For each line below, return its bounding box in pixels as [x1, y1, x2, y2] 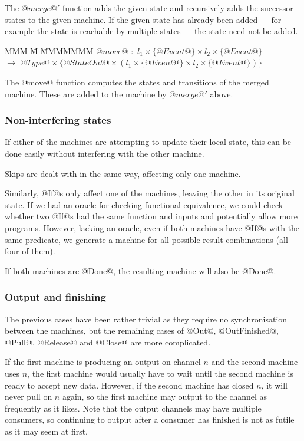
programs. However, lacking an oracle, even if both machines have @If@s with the [5, 221, 300, 233]
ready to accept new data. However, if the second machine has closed [5, 379, 254, 391]
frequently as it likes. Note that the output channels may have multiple [5, 401, 262, 414]
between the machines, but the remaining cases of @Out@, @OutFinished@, [5, 324, 279, 337]
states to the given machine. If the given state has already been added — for [5, 13, 282, 25]
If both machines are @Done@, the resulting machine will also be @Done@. [5, 264, 276, 277]
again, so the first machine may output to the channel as [62, 390, 267, 403]
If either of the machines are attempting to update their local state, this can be [5, 136, 292, 148]
